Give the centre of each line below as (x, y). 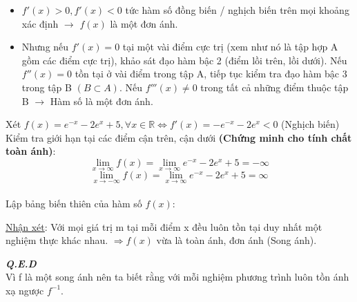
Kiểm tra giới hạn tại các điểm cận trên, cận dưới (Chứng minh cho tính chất (179, 137)
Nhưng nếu (45, 47)
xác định (40, 23)
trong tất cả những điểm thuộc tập (274, 87)
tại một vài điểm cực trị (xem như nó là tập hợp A (230, 47)
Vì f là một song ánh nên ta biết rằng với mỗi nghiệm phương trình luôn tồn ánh (177, 277)
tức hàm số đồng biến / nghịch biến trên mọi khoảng (237, 10)
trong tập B (47, 87)
